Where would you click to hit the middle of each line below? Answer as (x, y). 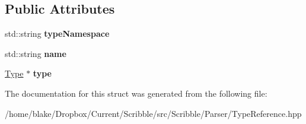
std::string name (36, 53)
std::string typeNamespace (57, 34)
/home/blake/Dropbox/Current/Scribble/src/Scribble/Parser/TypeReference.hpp (153, 113)
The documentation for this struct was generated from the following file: (136, 93)
